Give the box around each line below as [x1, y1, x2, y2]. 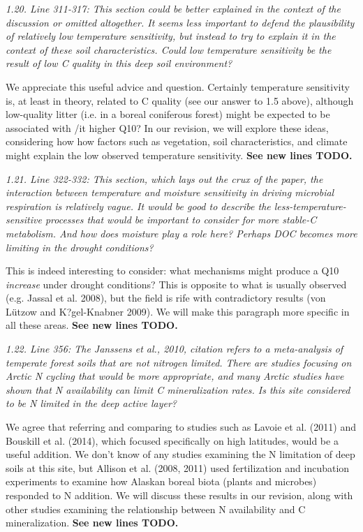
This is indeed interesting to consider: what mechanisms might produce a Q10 [6, 263, 339, 278]
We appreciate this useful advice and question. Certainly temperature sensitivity [6, 79, 350, 94]
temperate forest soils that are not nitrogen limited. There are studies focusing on [6, 355, 352, 369]
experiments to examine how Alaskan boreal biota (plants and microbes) [6, 474, 317, 489]
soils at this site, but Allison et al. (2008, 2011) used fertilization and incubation [6, 460, 350, 475]
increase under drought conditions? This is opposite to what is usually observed [6, 276, 347, 291]
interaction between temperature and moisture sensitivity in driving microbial [6, 185, 334, 200]
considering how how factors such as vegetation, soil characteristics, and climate [6, 134, 348, 149]
